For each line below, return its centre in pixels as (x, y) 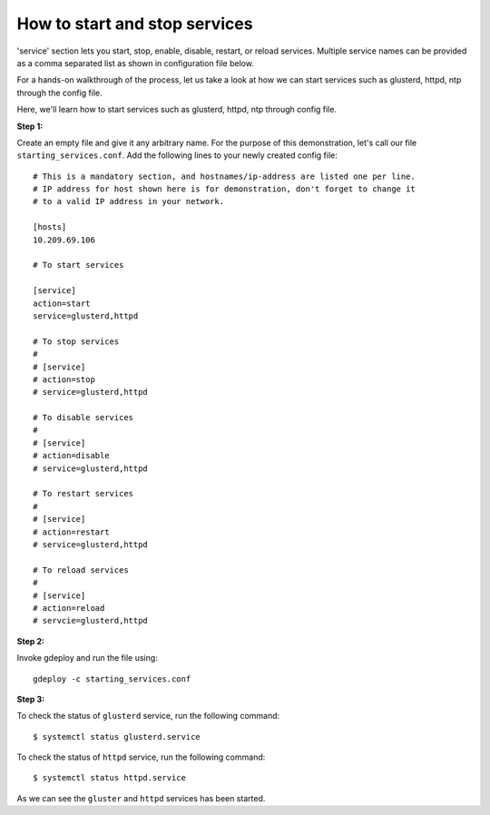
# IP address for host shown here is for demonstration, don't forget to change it (225, 189)
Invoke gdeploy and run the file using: (87, 658)
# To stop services (76, 341)
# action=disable (71, 456)
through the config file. (60, 93)
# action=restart (71, 532)
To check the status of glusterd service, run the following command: (148, 716)
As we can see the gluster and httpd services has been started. (141, 798)
